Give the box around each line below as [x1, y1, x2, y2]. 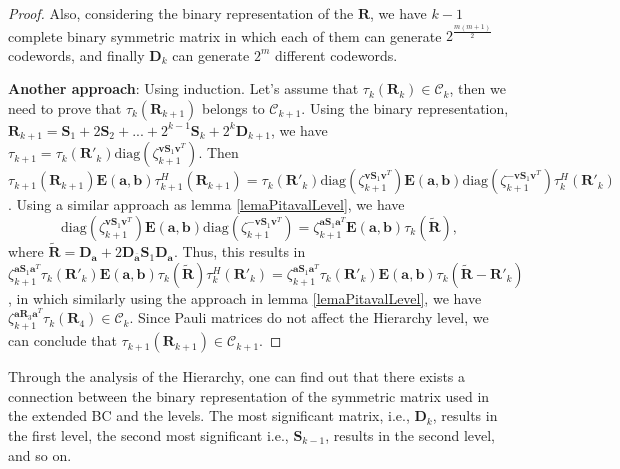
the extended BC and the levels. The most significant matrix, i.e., [8, 405, 410, 426]
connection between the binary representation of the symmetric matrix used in [8, 385, 490, 406]
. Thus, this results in [173, 241, 306, 262]
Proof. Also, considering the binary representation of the [8, 3, 354, 23]
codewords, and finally [8, 44, 145, 65]
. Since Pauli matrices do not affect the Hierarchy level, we [129, 307, 489, 328]
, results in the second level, [325, 424, 495, 445]
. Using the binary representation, [301, 97, 509, 118]
